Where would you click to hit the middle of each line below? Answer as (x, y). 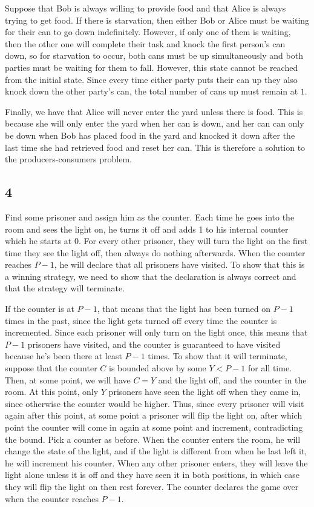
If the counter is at (40, 309)
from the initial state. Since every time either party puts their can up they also (151, 79)
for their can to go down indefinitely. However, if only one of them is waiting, (148, 32)
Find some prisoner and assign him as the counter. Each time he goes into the (150, 217)
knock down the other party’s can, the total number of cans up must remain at (152, 91)
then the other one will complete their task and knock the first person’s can (145, 43)
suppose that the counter (51, 368)
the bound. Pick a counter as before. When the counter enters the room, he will (153, 439)
